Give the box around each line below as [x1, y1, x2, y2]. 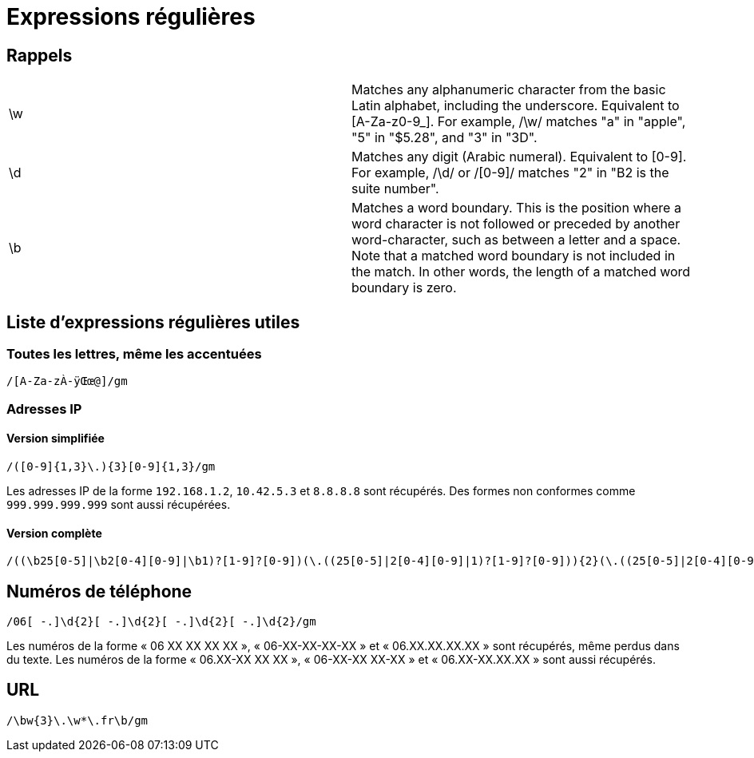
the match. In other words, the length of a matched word [351, 264, 691, 280]
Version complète [6, 526, 102, 540]
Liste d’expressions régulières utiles [6, 312, 300, 332]
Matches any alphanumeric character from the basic [351, 81, 666, 98]
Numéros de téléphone [6, 581, 192, 601]
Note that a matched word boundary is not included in [351, 248, 676, 264]
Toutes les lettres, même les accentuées [6, 346, 262, 363]
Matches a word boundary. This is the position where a [351, 200, 681, 216]
